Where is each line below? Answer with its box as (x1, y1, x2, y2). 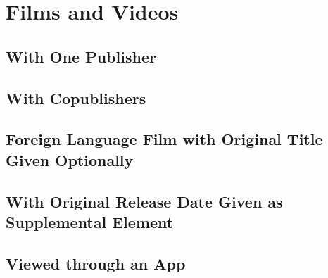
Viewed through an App (6, 252, 186, 274)
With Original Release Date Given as (6, 190, 283, 212)
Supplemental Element (6, 210, 174, 232)
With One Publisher (6, 45, 156, 67)
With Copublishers (6, 87, 146, 108)
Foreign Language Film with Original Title (6, 128, 323, 150)
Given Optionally (6, 149, 134, 170)
